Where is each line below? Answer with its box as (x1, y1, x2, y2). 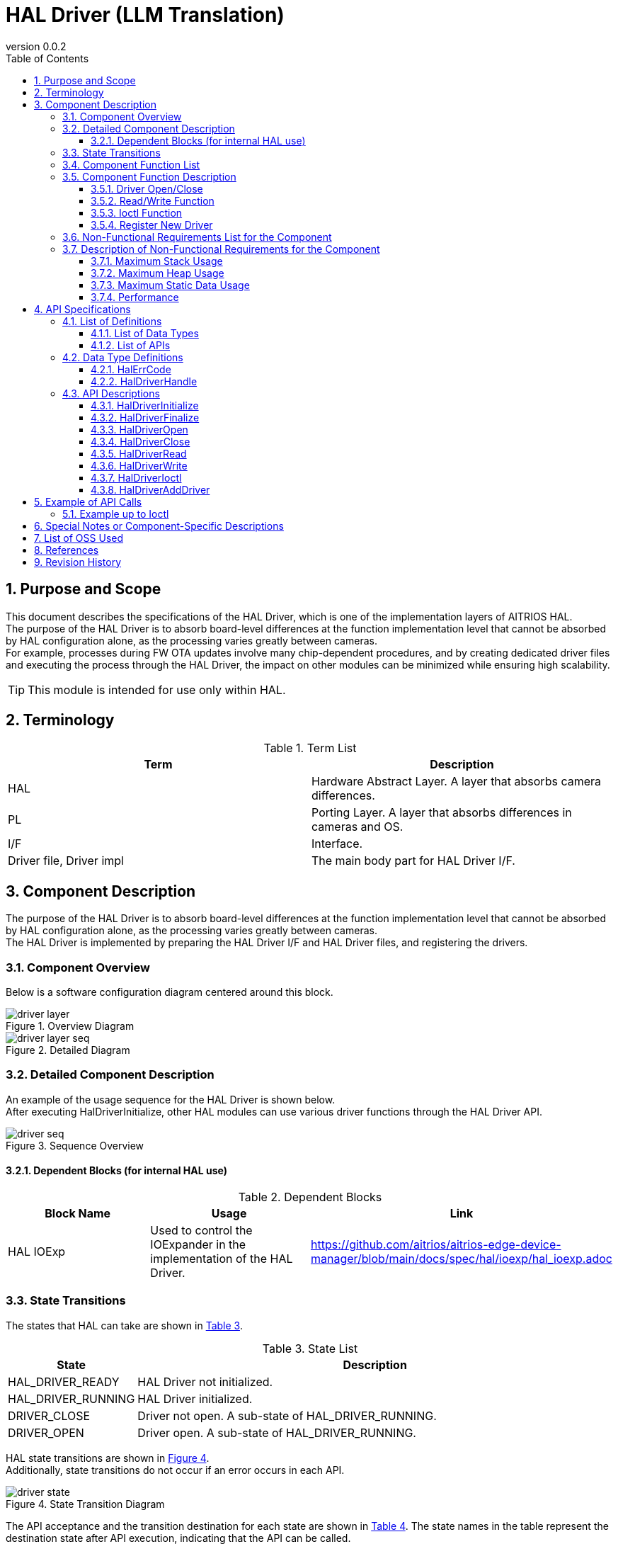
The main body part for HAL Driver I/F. (311, 853, 515, 868)
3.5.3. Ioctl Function (91, 206, 183, 219)
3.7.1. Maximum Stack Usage (91, 254, 223, 267)
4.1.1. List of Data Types (91, 327, 199, 339)
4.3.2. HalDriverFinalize (91, 411, 200, 424)
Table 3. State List (262, 1341, 358, 1356)
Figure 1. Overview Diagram (6, 1020, 135, 1033)
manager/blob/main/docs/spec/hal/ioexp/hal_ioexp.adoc (310, 1251, 612, 1266)
